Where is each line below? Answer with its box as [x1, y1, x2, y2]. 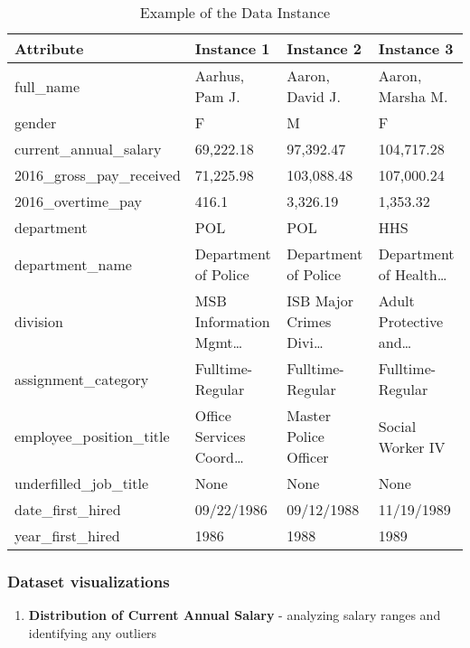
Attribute [14, 38, 84, 59]
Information [194, 311, 270, 332]
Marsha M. [378, 86, 448, 107]
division [14, 311, 63, 332]
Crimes [287, 311, 332, 332]
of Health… [378, 264, 447, 285]
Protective [378, 311, 444, 332]
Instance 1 [194, 38, 270, 59]
